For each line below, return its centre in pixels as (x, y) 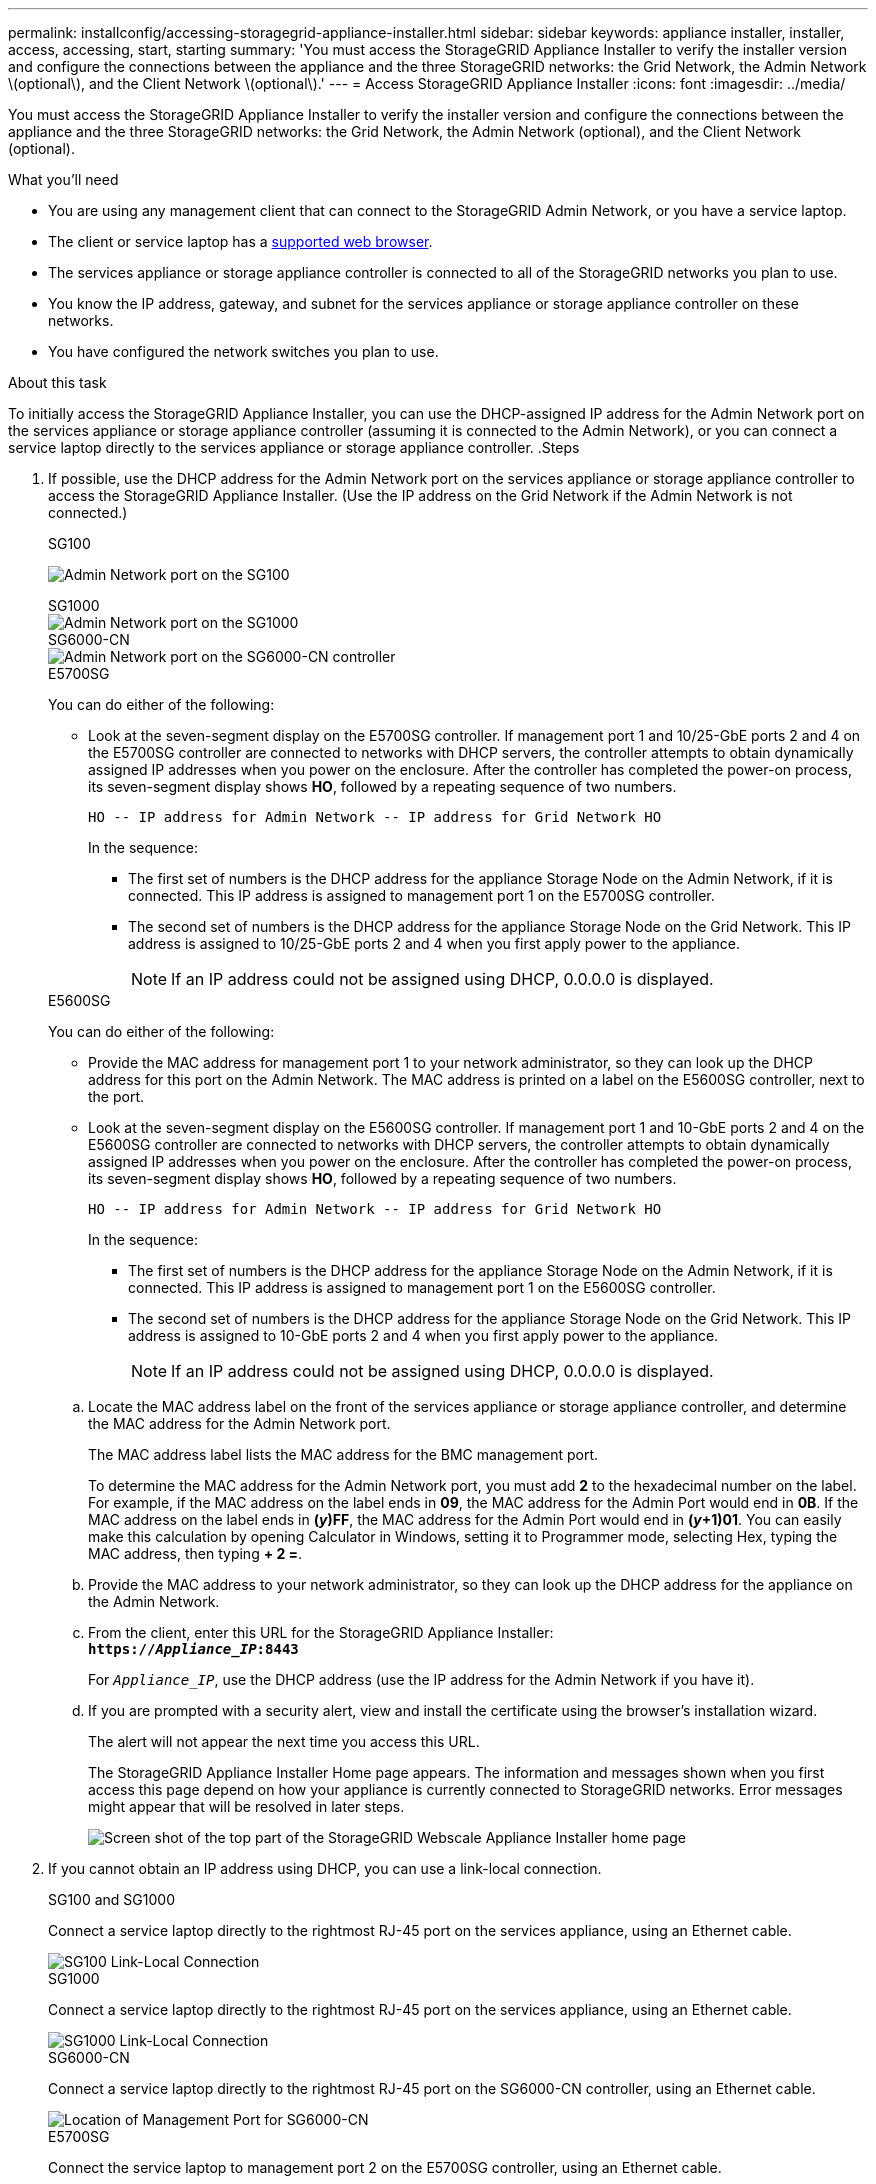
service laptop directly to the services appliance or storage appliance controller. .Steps (294, 447)
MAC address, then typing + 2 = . (195, 1553)
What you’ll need (63, 179)
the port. (116, 1096)
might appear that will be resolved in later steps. (246, 1806)
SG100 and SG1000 (111, 1899)
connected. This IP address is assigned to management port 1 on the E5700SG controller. (421, 895)
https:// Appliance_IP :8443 (193, 1649)
